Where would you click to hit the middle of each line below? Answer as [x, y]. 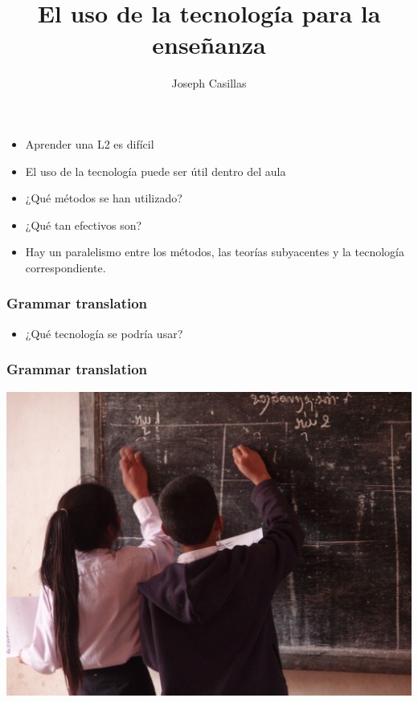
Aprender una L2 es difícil [90, 143]
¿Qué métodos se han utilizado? [104, 198]
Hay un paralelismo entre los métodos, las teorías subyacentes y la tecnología [215, 252]
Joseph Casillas [209, 83]
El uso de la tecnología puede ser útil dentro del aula [156, 171]
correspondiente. [66, 267]
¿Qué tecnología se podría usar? [104, 333]
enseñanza [209, 45]
